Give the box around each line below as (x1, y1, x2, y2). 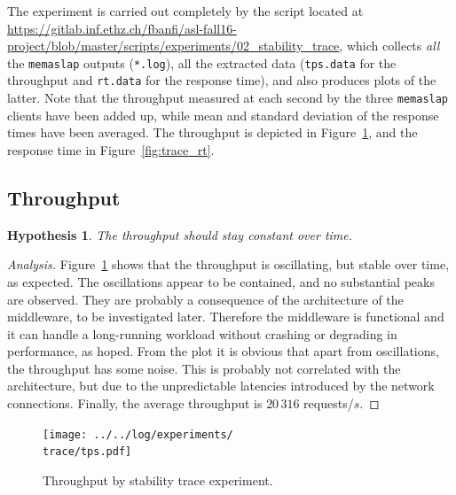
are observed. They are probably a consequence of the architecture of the (7, 290, 404, 308)
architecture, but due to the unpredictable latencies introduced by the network (7, 376, 435, 395)
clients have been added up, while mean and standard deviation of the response (7, 105, 439, 124)
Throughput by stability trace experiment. (43, 470, 273, 489)
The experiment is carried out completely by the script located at (7, 2, 364, 19)
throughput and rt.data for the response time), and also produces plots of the (7, 71, 436, 89)
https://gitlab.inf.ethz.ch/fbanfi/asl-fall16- (7, 19, 237, 37)
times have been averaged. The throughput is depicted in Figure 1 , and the (7, 123, 418, 142)
